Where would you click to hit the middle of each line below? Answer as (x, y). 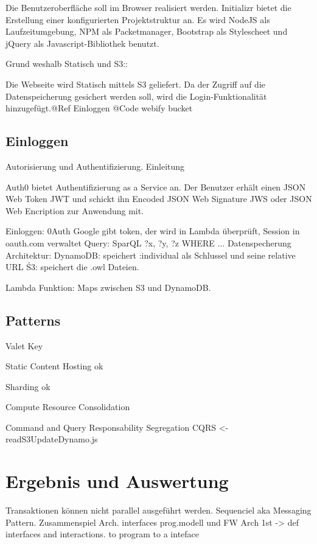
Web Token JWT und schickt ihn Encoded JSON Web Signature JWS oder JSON (159, 199)
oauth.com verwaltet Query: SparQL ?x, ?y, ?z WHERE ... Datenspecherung (148, 242)
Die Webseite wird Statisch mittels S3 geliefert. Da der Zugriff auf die (135, 84)
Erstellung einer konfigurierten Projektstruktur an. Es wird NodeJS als (138, 19)
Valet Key (24, 345)
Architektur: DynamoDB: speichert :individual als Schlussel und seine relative (151, 255)
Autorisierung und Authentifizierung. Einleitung (95, 166)
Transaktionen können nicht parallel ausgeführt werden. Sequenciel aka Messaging (158, 510)
